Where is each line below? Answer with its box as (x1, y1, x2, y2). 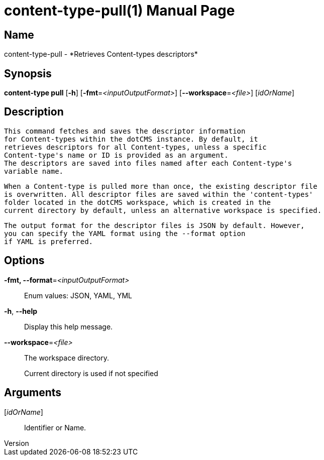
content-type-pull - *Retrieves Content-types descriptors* (4, 50, 198, 59)
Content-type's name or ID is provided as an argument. (4, 151, 229, 159)
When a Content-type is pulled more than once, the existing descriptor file (4, 182, 317, 190)
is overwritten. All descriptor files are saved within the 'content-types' (4, 190, 313, 198)
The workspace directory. (24, 353, 110, 362)
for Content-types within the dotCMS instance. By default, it (4, 135, 258, 143)
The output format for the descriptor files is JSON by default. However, (4, 221, 305, 229)
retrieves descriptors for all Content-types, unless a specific (4, 143, 267, 151)
